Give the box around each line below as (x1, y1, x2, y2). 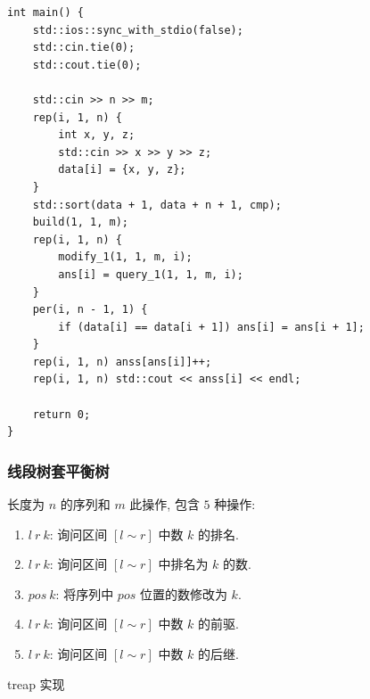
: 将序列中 (55, 584, 114, 603)
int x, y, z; (58, 128, 136, 142)
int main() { (7, 6, 84, 19)
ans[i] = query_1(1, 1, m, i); (58, 267, 243, 281)
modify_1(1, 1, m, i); (58, 251, 193, 264)
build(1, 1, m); (32, 216, 129, 229)
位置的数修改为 (139, 584, 227, 603)
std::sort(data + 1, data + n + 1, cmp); (32, 198, 282, 211)
